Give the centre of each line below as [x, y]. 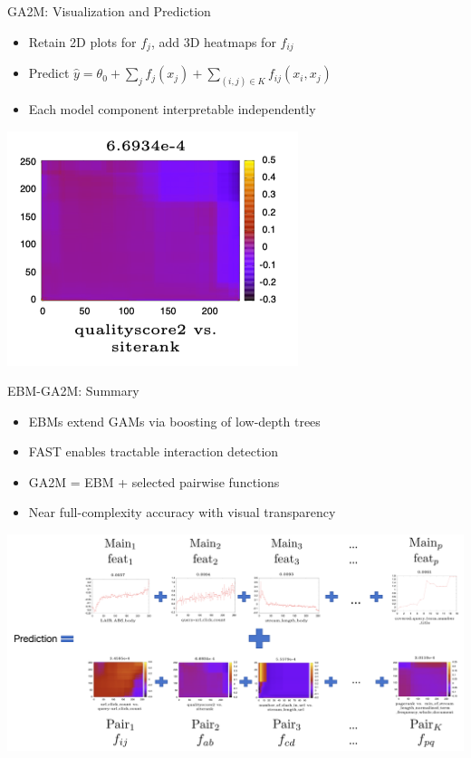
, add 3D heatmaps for [213, 41]
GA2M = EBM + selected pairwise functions [154, 481]
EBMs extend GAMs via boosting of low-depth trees [174, 421]
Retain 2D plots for [82, 41]
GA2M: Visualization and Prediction [109, 11]
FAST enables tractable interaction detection [154, 451]
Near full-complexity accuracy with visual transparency [182, 512]
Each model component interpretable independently [172, 108]
